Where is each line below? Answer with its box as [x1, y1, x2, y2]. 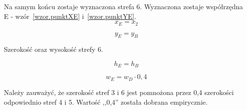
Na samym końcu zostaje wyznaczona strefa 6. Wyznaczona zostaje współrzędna [4, 1, 243, 11]
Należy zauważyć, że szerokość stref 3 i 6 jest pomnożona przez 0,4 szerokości [4, 87, 234, 97]
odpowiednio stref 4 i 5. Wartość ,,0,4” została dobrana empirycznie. [4, 96, 208, 107]
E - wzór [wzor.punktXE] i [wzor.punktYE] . [4, 11, 137, 21]
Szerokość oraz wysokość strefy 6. [4, 44, 103, 54]
